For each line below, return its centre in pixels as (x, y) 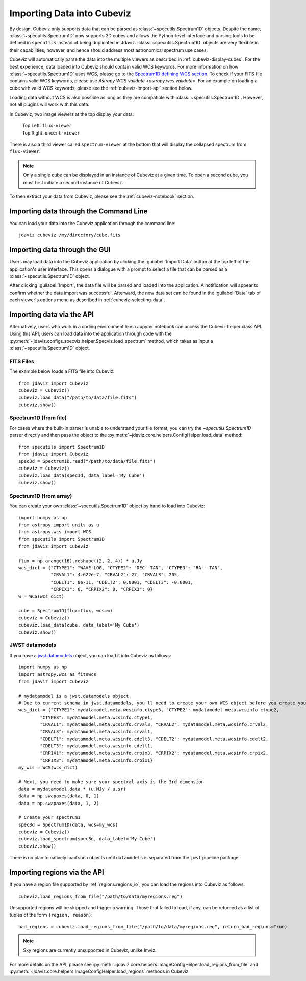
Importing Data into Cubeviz (70, 13)
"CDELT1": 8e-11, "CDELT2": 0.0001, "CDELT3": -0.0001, (122, 582)
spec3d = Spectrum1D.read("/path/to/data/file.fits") (87, 461)
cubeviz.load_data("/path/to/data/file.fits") (78, 397)
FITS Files (22, 361)
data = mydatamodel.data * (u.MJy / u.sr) (72, 789)
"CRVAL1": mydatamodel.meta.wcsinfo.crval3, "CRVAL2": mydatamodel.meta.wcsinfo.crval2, (154, 724)
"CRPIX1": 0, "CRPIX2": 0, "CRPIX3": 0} (102, 589)
